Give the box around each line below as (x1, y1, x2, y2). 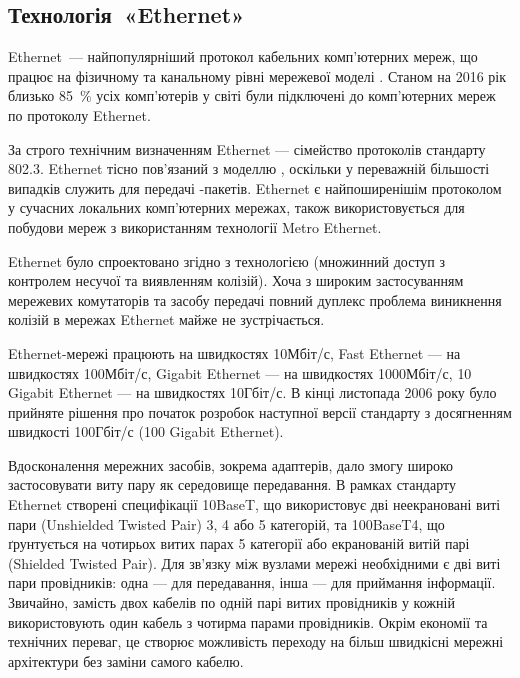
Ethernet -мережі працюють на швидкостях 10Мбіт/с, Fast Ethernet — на (8, 342, 461, 363)
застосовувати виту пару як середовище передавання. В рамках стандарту (8, 474, 456, 495)
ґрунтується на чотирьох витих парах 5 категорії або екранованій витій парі (8, 533, 470, 554)
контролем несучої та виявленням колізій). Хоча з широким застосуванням (8, 270, 464, 291)
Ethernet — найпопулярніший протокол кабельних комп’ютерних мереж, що (8, 46, 478, 67)
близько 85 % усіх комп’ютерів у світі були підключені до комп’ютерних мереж (8, 85, 496, 106)
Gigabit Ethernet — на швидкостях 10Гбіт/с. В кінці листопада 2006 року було (8, 382, 497, 403)
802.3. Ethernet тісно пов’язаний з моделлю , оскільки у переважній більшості (8, 158, 490, 179)
